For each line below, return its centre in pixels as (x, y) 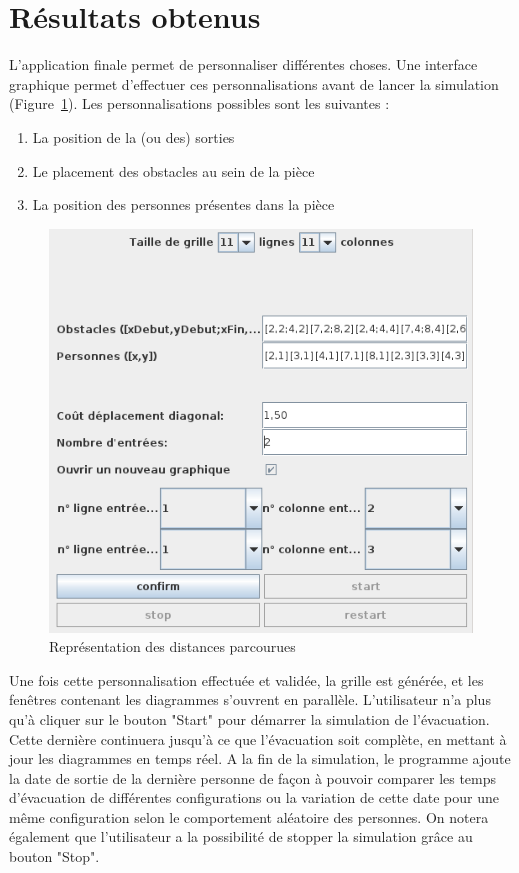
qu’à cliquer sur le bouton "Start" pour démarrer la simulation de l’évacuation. (249, 718)
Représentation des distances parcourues (172, 646)
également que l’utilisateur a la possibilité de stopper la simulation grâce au (241, 836)
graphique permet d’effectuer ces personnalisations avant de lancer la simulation (254, 83)
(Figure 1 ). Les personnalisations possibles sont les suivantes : (199, 103)
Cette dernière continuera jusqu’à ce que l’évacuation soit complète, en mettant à (258, 738)
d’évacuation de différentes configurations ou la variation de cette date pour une (254, 797)
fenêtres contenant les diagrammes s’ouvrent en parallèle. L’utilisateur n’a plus (250, 699)
